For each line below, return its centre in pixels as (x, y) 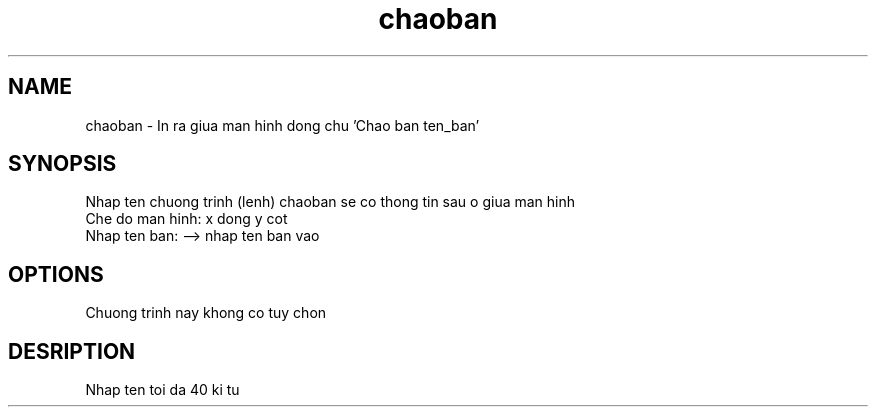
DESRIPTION (72, 351)
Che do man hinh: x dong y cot (186, 219)
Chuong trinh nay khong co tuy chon (206, 313)
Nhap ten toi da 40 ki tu (162, 390)
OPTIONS (56, 274)
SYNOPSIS (62, 164)
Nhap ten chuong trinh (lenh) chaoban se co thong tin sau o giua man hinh (330, 202)
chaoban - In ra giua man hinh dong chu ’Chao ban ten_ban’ (282, 125)
